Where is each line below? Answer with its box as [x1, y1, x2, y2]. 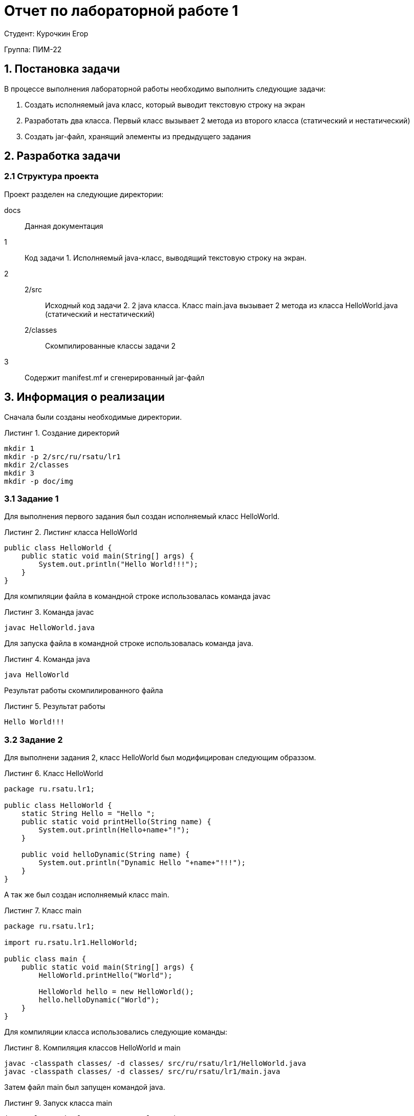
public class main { [4, 955, 86, 963]
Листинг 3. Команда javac [4, 608, 94, 617]
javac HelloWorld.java [4, 624, 95, 632]
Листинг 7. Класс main [4, 906, 82, 915]
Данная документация [25, 221, 103, 230]
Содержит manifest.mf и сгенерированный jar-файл [25, 373, 205, 382]
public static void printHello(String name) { [21, 818, 211, 826]
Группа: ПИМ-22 [4, 45, 62, 54]
